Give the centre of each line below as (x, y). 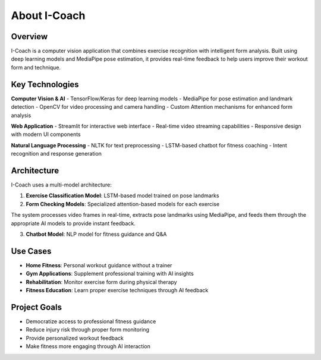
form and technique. (36, 67)
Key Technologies (45, 84)
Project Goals (37, 307)
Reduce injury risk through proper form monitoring (88, 330)
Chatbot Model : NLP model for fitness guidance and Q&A (96, 234)
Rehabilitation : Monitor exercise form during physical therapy (102, 282)
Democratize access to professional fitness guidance (91, 321)
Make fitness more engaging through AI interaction (88, 346)
